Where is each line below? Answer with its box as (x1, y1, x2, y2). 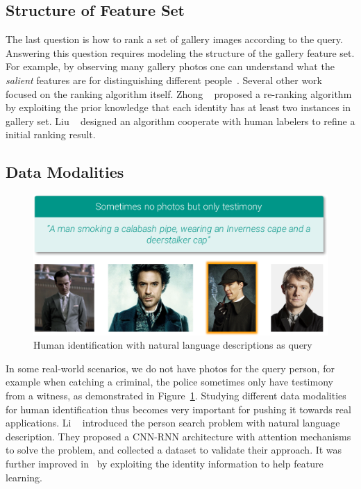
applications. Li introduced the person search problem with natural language (6, 415, 340, 430)
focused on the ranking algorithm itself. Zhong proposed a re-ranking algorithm (6, 86, 352, 101)
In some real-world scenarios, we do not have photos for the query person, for (6, 360, 335, 375)
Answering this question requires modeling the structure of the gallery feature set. (6, 45, 355, 60)
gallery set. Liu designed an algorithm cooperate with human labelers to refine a (6, 113, 355, 128)
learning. (6, 470, 42, 484)
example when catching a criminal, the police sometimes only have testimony (6, 374, 333, 389)
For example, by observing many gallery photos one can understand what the (6, 59, 335, 74)
